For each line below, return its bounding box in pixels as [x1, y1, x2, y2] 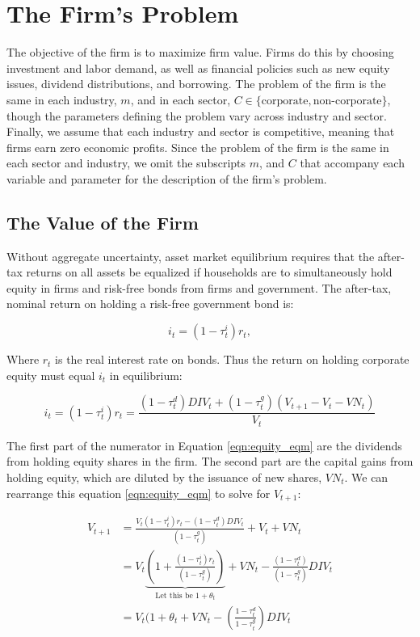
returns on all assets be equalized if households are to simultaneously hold [26, 264, 393, 281]
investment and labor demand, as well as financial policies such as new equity [6, 59, 390, 76]
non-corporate [313, 95, 382, 107]
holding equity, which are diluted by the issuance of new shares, [6, 468, 322, 485]
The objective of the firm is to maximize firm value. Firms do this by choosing [6, 44, 394, 61]
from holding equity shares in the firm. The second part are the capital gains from [6, 453, 414, 470]
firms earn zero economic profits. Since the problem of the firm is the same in [6, 138, 389, 155]
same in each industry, [6, 91, 117, 108]
